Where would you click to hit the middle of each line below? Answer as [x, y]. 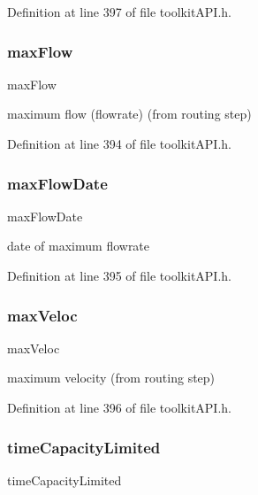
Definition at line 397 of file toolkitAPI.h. [119, 12]
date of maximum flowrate [79, 246]
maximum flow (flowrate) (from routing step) [129, 114]
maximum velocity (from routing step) [111, 378]
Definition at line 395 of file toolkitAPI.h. [119, 275]
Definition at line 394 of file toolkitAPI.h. [119, 143]
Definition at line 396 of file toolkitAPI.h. [119, 407]
